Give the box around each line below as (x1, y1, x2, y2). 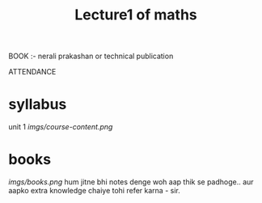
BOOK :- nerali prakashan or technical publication (8, 51, 174, 61)
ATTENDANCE (8, 67, 57, 77)
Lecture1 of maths (74, 6, 198, 24)
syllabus (8, 95, 67, 114)
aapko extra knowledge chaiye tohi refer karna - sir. (8, 186, 180, 196)
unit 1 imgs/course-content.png (8, 122, 113, 132)
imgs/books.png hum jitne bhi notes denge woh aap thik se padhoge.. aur (8, 177, 254, 187)
